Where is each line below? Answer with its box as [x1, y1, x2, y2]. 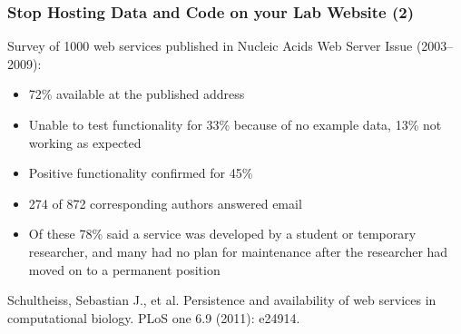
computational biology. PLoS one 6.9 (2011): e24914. [7, 308, 300, 327]
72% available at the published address [28, 84, 245, 103]
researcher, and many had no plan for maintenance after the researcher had [28, 241, 448, 260]
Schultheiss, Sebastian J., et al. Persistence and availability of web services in [7, 290, 436, 309]
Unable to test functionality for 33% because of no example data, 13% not [28, 115, 442, 133]
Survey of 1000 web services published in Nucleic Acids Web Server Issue [7, 36, 413, 55]
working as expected [28, 133, 142, 152]
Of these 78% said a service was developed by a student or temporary [28, 224, 417, 243]
